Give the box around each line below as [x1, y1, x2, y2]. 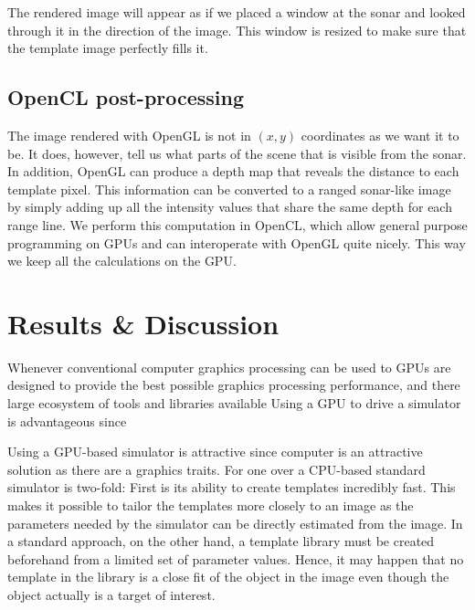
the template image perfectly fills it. [7, 38, 208, 58]
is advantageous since [7, 411, 127, 430]
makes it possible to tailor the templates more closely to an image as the [7, 496, 414, 515]
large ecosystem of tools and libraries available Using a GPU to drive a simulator [7, 394, 461, 413]
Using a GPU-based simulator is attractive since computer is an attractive [7, 442, 423, 461]
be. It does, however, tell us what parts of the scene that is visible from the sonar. [7, 143, 467, 163]
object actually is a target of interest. [7, 584, 216, 604]
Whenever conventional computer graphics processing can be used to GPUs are [7, 357, 451, 376]
